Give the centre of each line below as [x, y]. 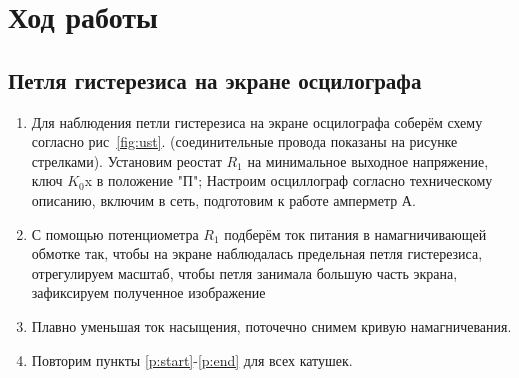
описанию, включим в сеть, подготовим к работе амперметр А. [223, 199]
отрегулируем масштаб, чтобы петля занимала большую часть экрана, [244, 272]
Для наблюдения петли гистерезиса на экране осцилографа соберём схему [257, 121]
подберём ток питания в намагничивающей [355, 233]
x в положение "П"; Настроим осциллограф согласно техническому [288, 180]
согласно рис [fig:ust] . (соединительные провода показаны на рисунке [244, 141]
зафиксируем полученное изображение [148, 292]
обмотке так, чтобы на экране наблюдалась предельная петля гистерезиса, [257, 253]
